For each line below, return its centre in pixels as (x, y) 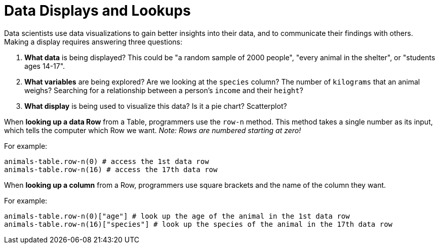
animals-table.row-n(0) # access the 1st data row (107, 161)
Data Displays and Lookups (97, 11)
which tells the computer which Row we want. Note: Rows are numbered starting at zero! (153, 130)
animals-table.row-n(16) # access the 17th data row (111, 169)
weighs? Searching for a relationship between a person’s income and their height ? (164, 90)
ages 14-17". (45, 66)
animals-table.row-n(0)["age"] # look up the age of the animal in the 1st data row (177, 216)
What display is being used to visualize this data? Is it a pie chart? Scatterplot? (156, 106)
